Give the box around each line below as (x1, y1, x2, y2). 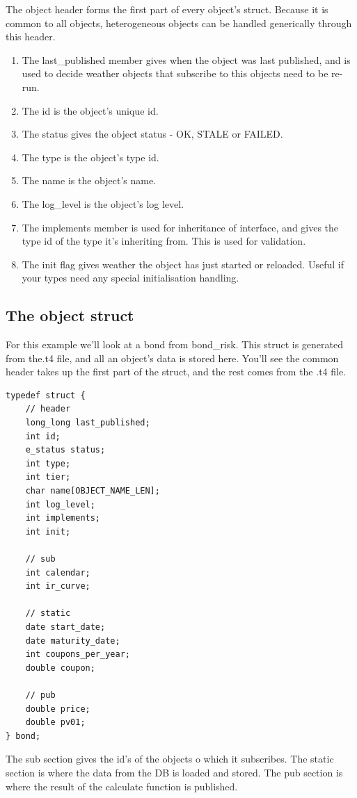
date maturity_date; (25, 635, 120, 646)
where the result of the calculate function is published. (6, 779, 238, 793)
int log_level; (25, 499, 95, 510)
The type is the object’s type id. (22, 149, 159, 164)
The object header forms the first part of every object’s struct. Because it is (6, 2, 328, 16)
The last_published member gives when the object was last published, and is (22, 52, 351, 67)
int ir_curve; (25, 581, 90, 592)
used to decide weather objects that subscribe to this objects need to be (22, 66, 328, 81)
